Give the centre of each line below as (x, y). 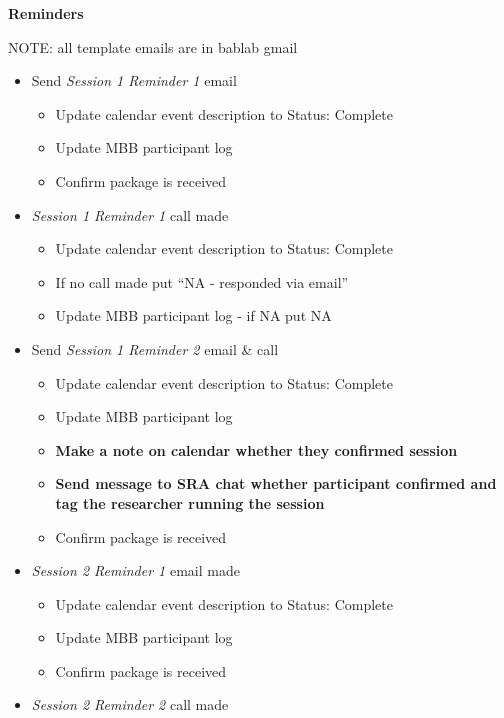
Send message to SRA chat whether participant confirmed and (276, 483)
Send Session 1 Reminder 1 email (134, 80)
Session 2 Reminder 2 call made (130, 704)
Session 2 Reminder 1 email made (135, 570)
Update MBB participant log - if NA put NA (193, 315)
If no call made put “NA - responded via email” (202, 281)
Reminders (46, 13)
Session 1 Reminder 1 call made (130, 214)
